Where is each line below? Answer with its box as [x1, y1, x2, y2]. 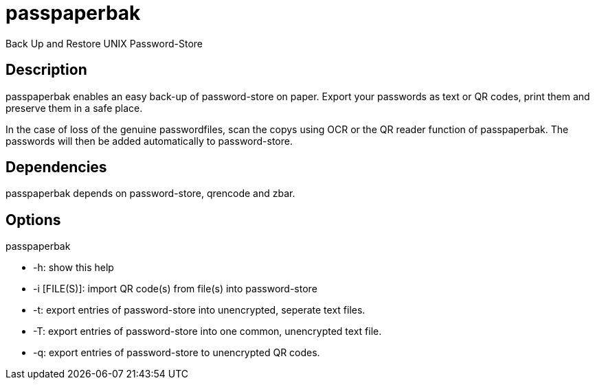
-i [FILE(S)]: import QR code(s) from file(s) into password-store [33, 283, 317, 295]
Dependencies [5, 159, 107, 176]
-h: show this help [33, 261, 114, 274]
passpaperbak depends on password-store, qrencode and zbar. [5, 187, 295, 200]
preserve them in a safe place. [5, 102, 143, 114]
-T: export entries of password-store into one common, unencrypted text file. [33, 325, 382, 338]
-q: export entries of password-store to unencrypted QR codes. [33, 347, 320, 359]
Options [5, 211, 61, 229]
